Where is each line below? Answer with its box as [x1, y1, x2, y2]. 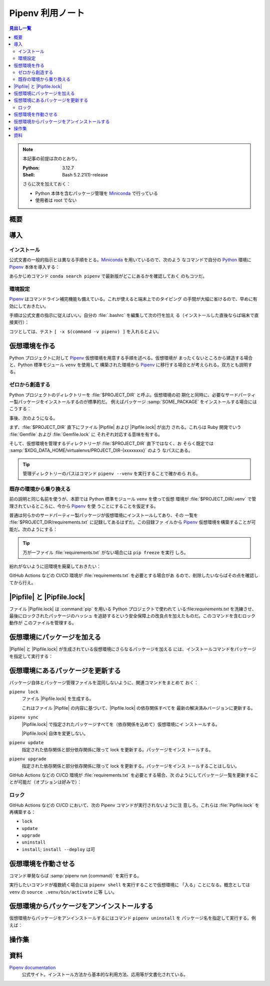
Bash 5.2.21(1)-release [62, 172, 108, 178]
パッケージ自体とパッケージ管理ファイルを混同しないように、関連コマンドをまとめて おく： [9, 680, 198, 686]
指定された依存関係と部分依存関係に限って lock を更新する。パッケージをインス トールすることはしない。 [21, 763, 240, 769]
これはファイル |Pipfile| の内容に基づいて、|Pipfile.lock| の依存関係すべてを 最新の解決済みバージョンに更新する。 [21, 705, 255, 711]
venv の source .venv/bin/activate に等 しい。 [9, 889, 117, 895]
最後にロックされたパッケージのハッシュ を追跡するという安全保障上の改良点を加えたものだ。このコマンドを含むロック [9, 613, 256, 619]
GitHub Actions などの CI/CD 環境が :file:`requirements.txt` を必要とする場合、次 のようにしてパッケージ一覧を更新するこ [9, 772, 258, 778]
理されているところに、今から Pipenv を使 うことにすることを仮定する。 [9, 503, 158, 509]
